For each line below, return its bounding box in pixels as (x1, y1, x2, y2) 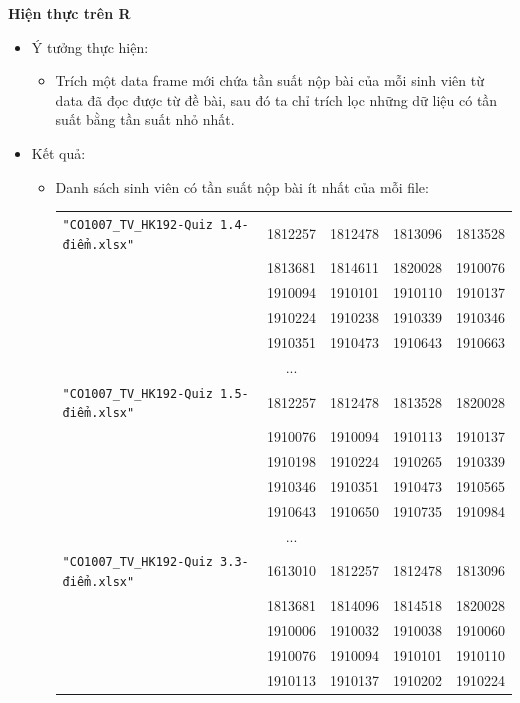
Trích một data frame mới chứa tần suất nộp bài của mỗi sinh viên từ (55, 70, 484, 91)
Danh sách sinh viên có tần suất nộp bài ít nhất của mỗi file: (55, 176, 429, 197)
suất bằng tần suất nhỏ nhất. (55, 109, 235, 130)
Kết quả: (31, 142, 86, 163)
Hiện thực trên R (8, 3, 131, 23)
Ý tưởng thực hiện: (31, 36, 149, 57)
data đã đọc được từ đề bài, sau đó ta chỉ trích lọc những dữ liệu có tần (55, 89, 498, 110)
